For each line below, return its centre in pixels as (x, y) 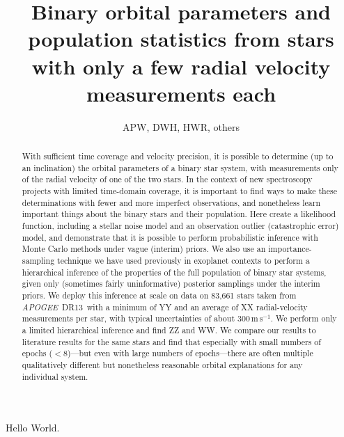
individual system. (55, 376)
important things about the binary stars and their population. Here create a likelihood (179, 214)
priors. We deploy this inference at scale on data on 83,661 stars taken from (159, 295)
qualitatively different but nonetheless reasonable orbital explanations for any (162, 364)
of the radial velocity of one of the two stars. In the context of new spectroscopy (167, 179)
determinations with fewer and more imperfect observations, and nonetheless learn (171, 202)
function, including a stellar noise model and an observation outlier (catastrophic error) (180, 226)
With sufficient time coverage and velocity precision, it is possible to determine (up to (178, 156)
